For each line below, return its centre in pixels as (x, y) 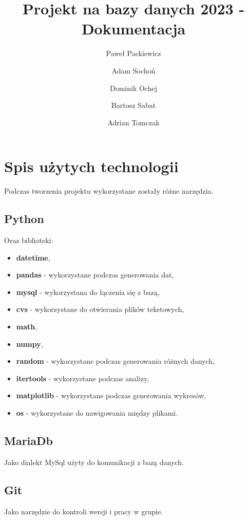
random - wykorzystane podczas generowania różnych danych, (115, 361)
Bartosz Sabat (133, 105)
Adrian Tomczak (133, 122)
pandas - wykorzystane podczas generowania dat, (95, 275)
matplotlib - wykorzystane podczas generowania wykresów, (111, 395)
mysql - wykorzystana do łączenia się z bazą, (88, 292)
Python (24, 219)
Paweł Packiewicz (133, 53)
